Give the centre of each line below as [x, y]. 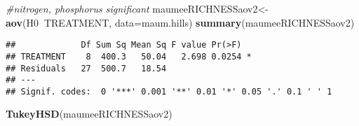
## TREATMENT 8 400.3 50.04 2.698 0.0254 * [129, 56]
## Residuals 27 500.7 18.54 [86, 68]
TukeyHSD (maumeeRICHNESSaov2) [89, 114]
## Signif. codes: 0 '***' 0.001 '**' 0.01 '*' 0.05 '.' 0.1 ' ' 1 [169, 91]
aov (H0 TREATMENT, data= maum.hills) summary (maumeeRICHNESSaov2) [180, 22]
